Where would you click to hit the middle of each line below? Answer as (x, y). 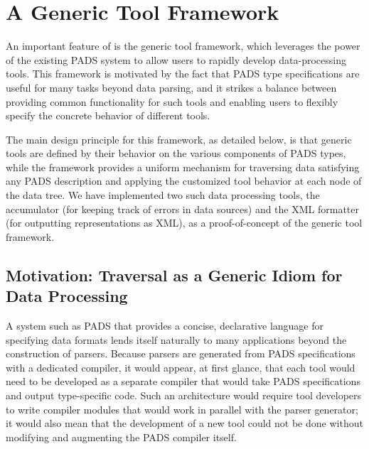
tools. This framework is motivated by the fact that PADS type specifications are (183, 74)
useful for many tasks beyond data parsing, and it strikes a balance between (171, 87)
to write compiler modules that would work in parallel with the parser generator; (182, 409)
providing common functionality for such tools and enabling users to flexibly (172, 101)
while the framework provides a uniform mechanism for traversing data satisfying (183, 167)
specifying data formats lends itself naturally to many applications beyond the (176, 339)
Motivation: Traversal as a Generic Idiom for (174, 275)
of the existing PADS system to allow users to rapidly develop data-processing (176, 59)
